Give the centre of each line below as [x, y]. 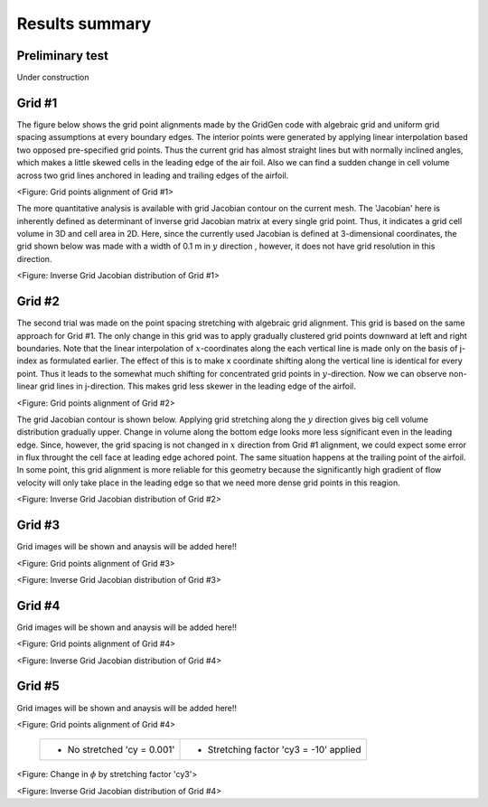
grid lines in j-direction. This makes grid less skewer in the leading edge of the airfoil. [197, 386]
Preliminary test [62, 56]
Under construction [53, 78]
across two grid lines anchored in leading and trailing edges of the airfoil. [153, 175]
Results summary [84, 23]
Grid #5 [38, 686]
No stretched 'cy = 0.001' [121, 750]
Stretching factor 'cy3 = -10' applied [284, 750]
